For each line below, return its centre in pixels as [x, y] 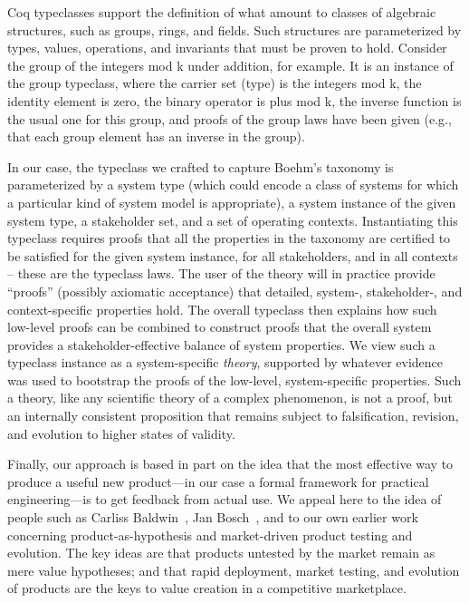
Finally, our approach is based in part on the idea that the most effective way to [230, 464]
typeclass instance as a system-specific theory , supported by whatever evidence [225, 362]
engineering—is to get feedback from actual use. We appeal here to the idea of [225, 499]
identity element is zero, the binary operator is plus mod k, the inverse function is [234, 100]
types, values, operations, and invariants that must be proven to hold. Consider [227, 48]
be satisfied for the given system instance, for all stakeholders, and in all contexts [233, 255]
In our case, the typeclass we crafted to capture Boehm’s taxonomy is [201, 166]
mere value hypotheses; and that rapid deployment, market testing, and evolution [234, 570]
